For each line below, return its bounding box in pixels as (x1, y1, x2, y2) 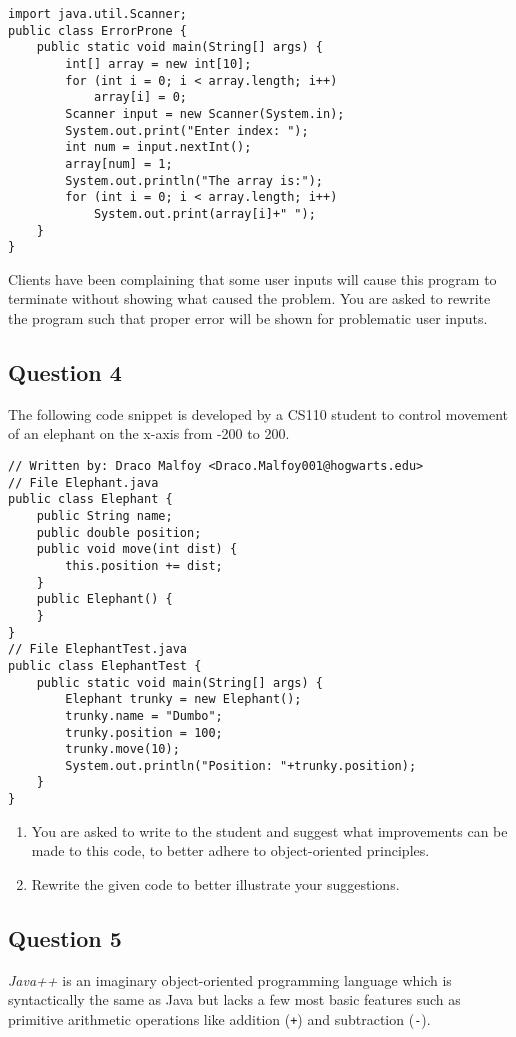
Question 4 (8, 357, 122, 388)
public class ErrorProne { (8, 23, 187, 38)
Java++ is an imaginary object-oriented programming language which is (8, 969, 452, 990)
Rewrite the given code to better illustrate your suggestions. (31, 873, 400, 894)
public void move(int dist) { (36, 542, 238, 557)
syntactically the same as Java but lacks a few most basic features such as (8, 989, 461, 1010)
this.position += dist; (65, 558, 223, 573)
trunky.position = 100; (65, 725, 223, 740)
